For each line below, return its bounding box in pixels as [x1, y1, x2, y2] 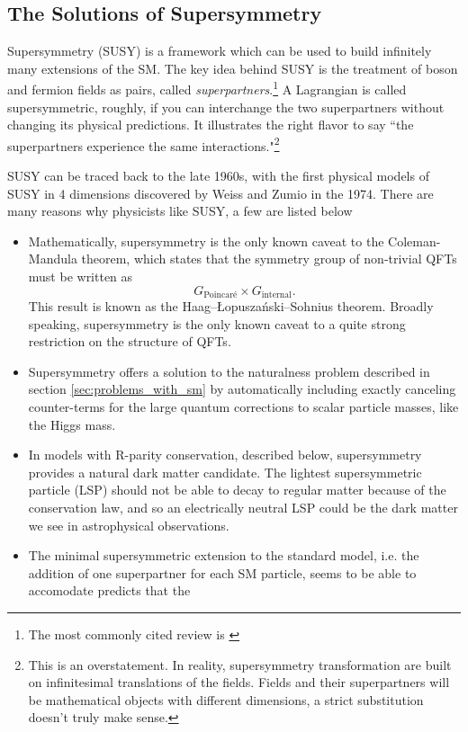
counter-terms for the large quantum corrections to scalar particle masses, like [28, 397, 459, 416]
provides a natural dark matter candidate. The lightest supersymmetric [28, 462, 422, 481]
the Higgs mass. [28, 415, 116, 433]
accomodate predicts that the [28, 581, 191, 600]
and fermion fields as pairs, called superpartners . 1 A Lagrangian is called [7, 77, 407, 99]
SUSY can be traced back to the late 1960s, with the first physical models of [7, 166, 429, 185]
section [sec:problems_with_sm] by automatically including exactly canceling [28, 379, 456, 398]
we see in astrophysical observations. [28, 515, 229, 534]
